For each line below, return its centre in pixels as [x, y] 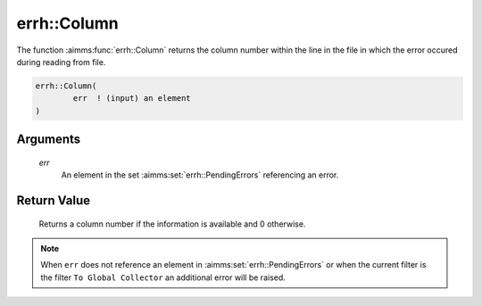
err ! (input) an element [132, 99]
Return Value [54, 200]
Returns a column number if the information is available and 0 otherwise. [172, 224]
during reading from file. [61, 62]
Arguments [49, 140]
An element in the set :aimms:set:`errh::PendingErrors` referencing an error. [200, 175]
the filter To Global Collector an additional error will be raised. [163, 277]
